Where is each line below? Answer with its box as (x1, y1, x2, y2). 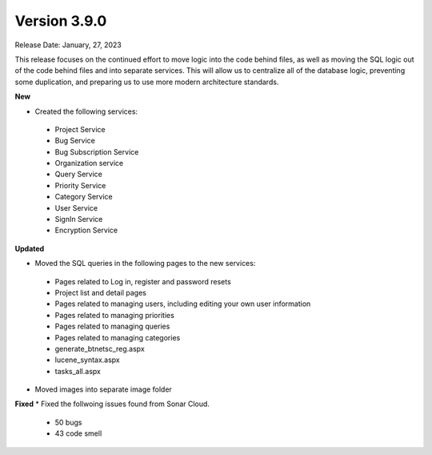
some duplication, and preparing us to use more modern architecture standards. (14, 77, 279, 87)
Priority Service (54, 180, 106, 190)
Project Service (54, 124, 106, 134)
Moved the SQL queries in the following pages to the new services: (34, 259, 256, 268)
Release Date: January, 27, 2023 (14, 40, 122, 50)
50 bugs (54, 417, 82, 427)
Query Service (54, 169, 103, 179)
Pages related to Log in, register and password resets (54, 276, 231, 286)
